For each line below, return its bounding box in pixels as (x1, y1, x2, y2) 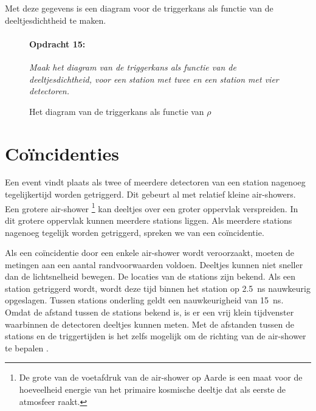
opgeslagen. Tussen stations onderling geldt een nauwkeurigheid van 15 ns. (5, 294, 284, 306)
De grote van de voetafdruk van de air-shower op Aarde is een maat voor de (19, 371, 303, 384)
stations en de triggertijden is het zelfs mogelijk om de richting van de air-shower (5, 330, 306, 342)
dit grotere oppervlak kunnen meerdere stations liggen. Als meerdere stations (5, 213, 292, 226)
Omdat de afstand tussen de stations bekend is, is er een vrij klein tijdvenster (5, 306, 294, 319)
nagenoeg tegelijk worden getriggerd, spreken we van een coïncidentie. (5, 226, 264, 238)
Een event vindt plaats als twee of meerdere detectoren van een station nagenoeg (5, 176, 306, 188)
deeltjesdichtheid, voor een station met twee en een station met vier (29, 72, 279, 85)
